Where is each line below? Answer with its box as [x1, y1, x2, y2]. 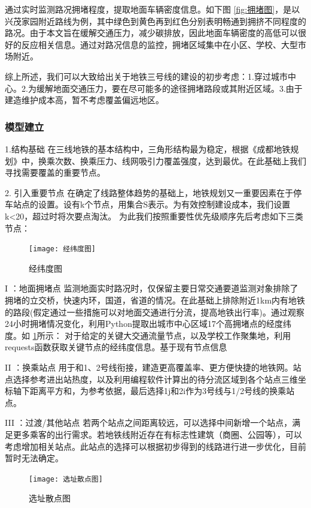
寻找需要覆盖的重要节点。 [5, 166, 105, 179]
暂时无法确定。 [5, 452, 63, 464]
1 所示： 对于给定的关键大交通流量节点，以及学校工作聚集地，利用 [32, 329, 291, 341]
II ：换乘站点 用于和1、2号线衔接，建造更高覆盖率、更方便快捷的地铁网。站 [5, 360, 301, 373]
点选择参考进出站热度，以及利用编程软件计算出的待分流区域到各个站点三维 [5, 372, 298, 385]
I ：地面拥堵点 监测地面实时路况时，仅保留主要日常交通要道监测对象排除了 [5, 282, 298, 294]
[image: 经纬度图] [29, 245, 96, 254]
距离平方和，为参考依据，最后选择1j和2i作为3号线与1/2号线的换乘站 [29, 384, 295, 397]
